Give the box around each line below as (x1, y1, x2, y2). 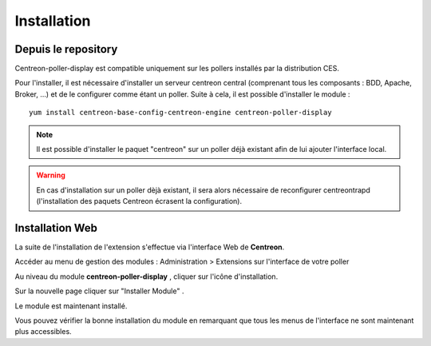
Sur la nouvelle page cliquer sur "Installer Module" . (14, 286, 184, 296)
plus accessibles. (14, 327, 72, 336)
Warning (36, 170, 65, 180)
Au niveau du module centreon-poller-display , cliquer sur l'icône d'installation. (14, 272, 279, 281)
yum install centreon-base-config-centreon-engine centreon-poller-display (29, 108, 332, 117)
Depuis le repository (14, 42, 118, 56)
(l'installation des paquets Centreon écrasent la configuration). (36, 197, 243, 206)
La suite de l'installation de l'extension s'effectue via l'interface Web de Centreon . (14, 242, 285, 252)
